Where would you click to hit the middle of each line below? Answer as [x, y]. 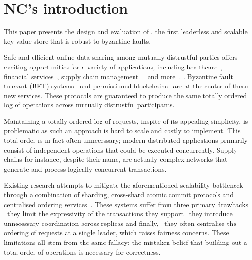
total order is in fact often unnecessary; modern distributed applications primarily [126, 140]
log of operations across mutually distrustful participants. [89, 105]
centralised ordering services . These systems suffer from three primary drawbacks [126, 204]
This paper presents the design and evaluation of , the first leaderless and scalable [126, 31]
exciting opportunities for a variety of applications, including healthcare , [113, 66]
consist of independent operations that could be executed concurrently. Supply [121, 149]
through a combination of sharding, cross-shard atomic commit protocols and [119, 195]
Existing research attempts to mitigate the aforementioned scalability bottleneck [124, 185]
